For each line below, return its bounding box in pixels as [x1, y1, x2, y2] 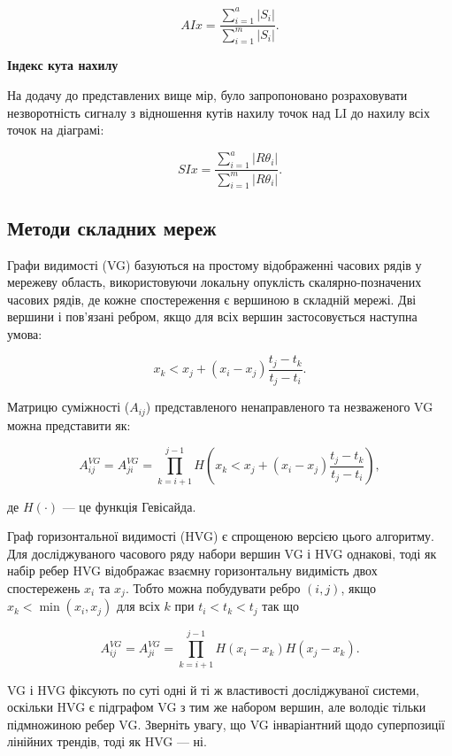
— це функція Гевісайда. [62, 497, 196, 515]
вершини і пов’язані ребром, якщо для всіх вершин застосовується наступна [7, 307, 418, 326]
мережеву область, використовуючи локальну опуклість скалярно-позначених [7, 273, 422, 291]
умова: [7, 324, 42, 343]
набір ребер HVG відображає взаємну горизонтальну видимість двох [7, 561, 378, 580]
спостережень [7, 578, 80, 597]
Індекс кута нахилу [7, 56, 119, 74]
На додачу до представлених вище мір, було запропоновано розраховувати [7, 86, 408, 104]
